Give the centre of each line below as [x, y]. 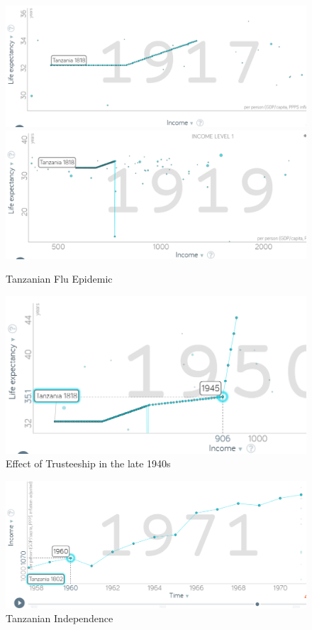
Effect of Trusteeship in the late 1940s [88, 463]
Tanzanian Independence [60, 618]
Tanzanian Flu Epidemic [59, 279]
